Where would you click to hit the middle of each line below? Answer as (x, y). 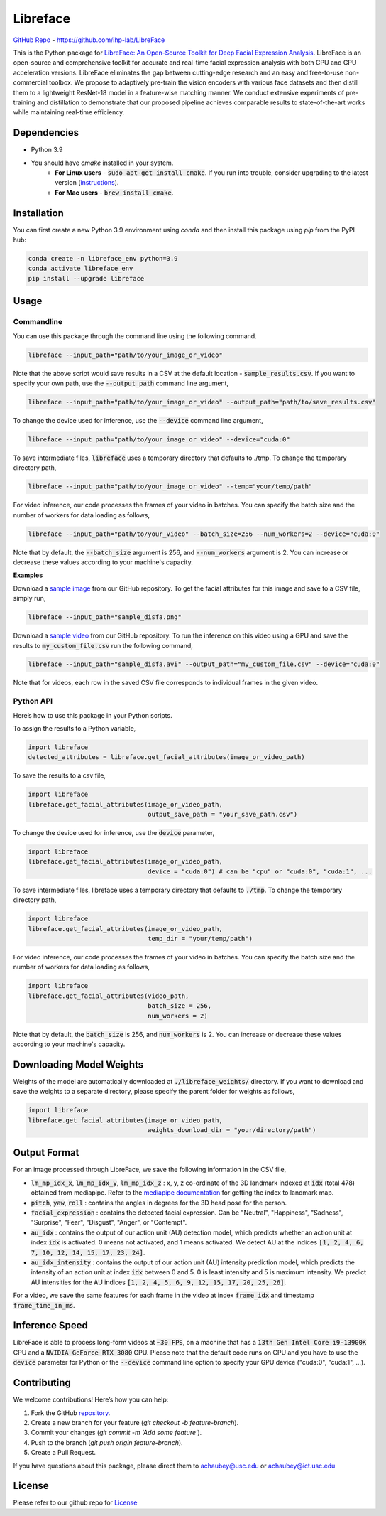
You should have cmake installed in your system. (102, 163)
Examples (28, 575)
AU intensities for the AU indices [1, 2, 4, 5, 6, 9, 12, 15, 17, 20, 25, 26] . (159, 1282)
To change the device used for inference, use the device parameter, (114, 833)
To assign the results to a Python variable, (75, 728)
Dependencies (46, 133)
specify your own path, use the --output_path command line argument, (121, 383)
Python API (33, 701)
